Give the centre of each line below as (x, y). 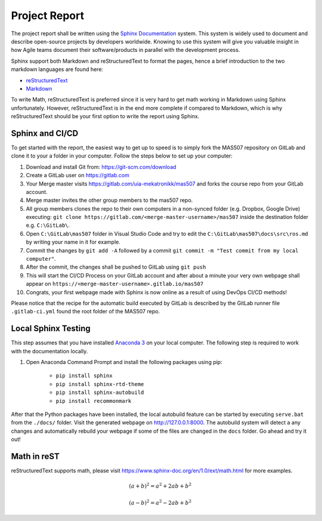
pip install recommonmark (94, 401)
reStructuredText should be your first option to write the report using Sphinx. (105, 116)
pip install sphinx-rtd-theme (100, 384)
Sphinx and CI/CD (45, 133)
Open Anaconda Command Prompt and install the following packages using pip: (124, 362)
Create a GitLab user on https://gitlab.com (78, 175)
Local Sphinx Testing (51, 329)
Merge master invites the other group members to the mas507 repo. (109, 201)
